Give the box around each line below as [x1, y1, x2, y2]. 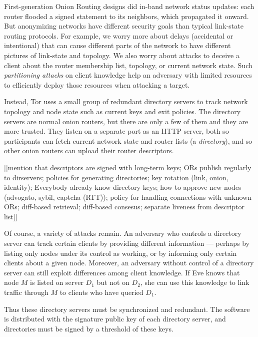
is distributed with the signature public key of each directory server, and [4, 313, 226, 324]
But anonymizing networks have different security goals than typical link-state [4, 21, 243, 31]
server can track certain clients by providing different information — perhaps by [4, 238, 249, 248]
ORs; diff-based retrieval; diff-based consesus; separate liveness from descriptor [4, 201, 245, 212]
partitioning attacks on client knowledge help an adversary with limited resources [4, 70, 252, 80]
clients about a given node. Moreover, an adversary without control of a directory [4, 257, 254, 268]
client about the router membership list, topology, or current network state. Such [4, 60, 252, 70]
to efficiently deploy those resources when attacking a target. [4, 79, 190, 90]
